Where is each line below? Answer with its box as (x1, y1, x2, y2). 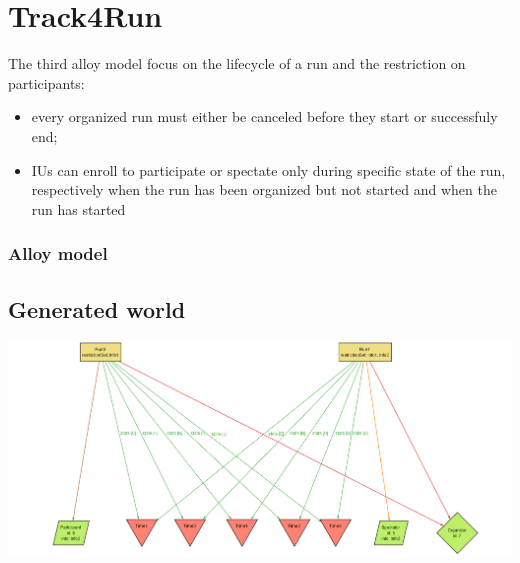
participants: (8, 72, 85, 93)
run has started (31, 198, 126, 219)
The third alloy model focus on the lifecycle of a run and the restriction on (8, 53, 466, 74)
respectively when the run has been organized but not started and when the (31, 179, 497, 200)
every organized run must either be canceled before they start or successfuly (31, 106, 498, 127)
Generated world (8, 293, 186, 324)
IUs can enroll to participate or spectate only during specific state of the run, (31, 159, 506, 180)
